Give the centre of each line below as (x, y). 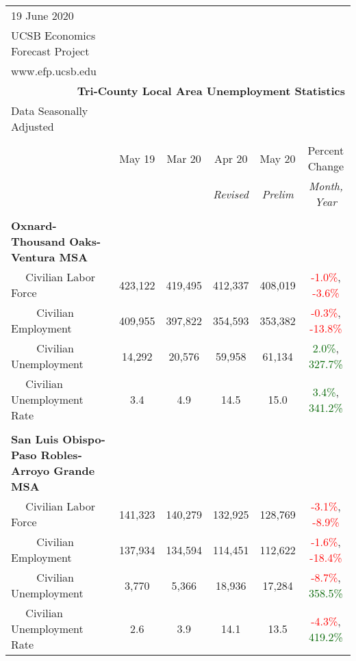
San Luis (35, 439)
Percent (326, 150)
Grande (74, 470)
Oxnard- (34, 225)
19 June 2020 (42, 15)
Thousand (38, 241)
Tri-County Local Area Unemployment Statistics (211, 91)
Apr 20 (231, 158)
